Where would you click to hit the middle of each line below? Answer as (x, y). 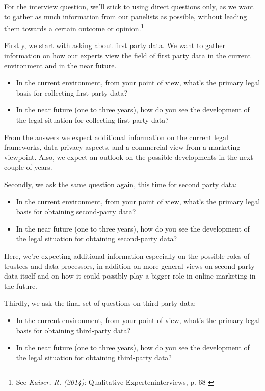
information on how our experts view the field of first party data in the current (127, 55)
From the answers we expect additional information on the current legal (116, 137)
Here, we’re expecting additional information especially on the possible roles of (127, 255)
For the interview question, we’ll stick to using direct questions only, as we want (129, 6)
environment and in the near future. (60, 65)
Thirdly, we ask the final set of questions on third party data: (100, 303)
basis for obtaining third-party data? (73, 330)
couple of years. (28, 167)
